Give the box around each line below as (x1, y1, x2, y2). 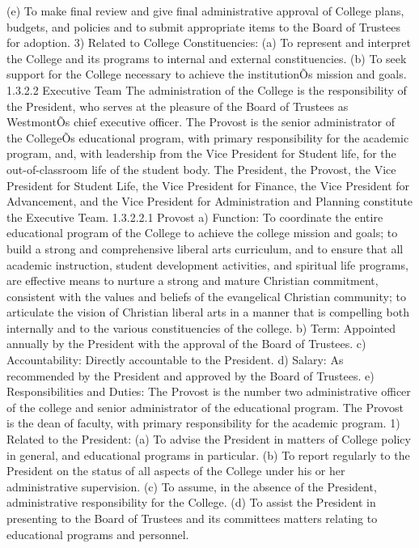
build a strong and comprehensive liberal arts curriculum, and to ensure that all (6, 240, 404, 257)
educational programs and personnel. (6, 525, 189, 542)
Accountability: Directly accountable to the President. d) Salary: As (6, 351, 344, 368)
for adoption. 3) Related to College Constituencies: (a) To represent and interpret (6, 34, 411, 51)
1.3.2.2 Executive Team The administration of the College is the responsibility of (6, 81, 407, 98)
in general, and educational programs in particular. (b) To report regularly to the (6, 446, 410, 463)
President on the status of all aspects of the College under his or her (6, 462, 345, 479)
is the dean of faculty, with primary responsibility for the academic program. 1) (6, 414, 400, 431)
